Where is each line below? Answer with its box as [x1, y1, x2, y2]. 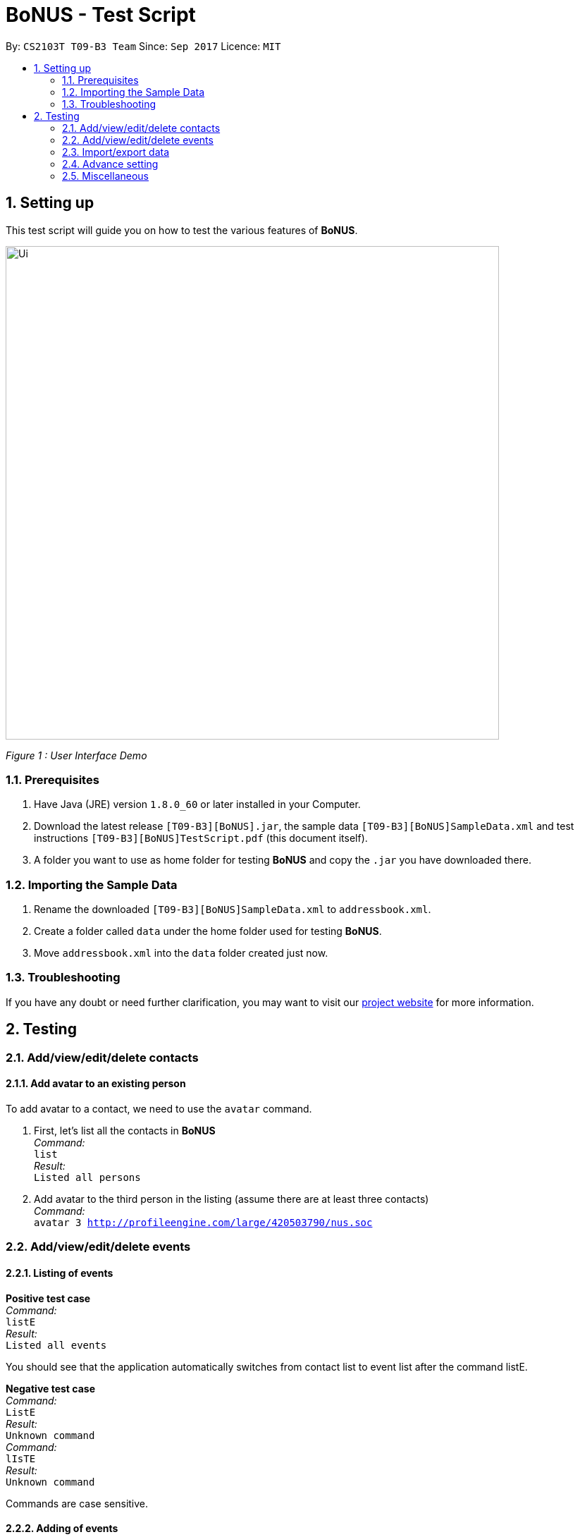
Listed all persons [34, 1171, 141, 1183]
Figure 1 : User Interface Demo [6, 749, 147, 761]
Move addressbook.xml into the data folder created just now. [34, 947, 328, 960]
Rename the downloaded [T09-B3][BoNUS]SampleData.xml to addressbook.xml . [34, 903, 431, 916]
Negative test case [6, 1382, 95, 1395]
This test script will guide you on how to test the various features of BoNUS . [6, 223, 358, 236]
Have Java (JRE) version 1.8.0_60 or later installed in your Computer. [34, 798, 361, 811]
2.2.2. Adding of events [6, 1522, 118, 1535]
